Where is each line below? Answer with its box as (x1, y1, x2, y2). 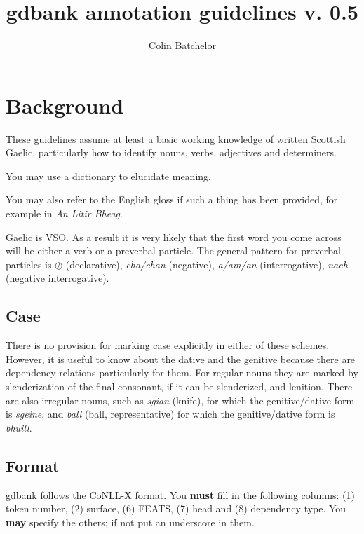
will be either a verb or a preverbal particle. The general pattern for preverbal (6, 243, 342, 258)
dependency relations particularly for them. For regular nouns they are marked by (6, 365, 358, 380)
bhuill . (6, 420, 32, 434)
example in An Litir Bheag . (6, 206, 123, 221)
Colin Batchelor (149, 38, 216, 53)
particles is (6, 256, 52, 271)
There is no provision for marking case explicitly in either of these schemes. (6, 338, 330, 352)
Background (6, 90, 124, 119)
